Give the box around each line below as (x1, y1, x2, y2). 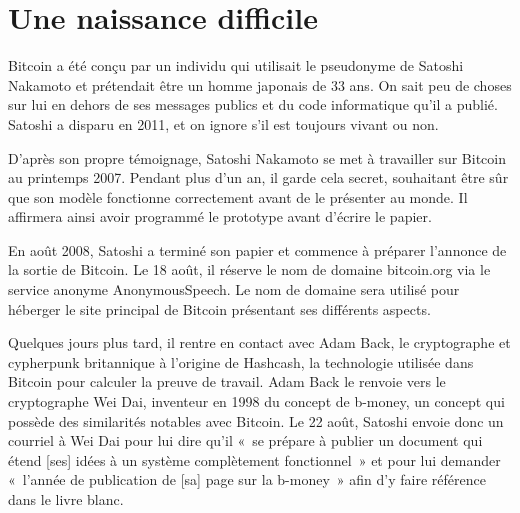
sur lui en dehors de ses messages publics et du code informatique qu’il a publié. (8, 94, 498, 115)
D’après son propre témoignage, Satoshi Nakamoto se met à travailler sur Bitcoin (8, 147, 506, 168)
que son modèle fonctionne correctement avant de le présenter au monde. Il (8, 186, 468, 207)
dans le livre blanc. (8, 489, 124, 509)
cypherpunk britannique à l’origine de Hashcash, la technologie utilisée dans (8, 351, 474, 372)
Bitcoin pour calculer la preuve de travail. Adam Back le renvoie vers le (8, 371, 446, 392)
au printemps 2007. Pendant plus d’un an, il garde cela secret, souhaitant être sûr (8, 167, 509, 188)
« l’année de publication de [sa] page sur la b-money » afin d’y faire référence (8, 469, 486, 490)
